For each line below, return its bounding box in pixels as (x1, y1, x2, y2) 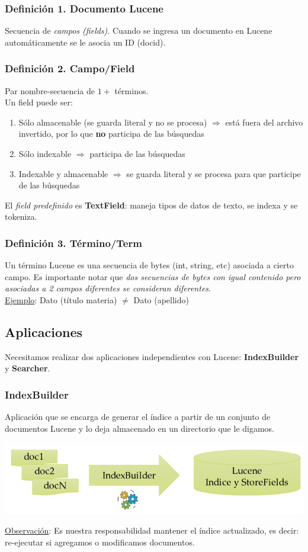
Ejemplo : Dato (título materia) (5, 293, 117, 306)
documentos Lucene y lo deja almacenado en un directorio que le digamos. (5, 422, 275, 434)
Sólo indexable (18, 147, 72, 159)
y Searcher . (5, 362, 50, 374)
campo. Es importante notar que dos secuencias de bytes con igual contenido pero (5, 270, 301, 283)
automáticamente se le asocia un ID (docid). (5, 36, 166, 48)
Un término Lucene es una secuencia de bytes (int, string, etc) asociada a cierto (5, 259, 294, 271)
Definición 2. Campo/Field (5, 61, 135, 76)
